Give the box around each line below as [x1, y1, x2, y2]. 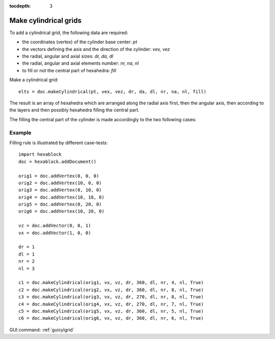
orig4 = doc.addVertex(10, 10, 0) [18, 194, 104, 200]
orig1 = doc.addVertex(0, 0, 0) [18, 173, 99, 179]
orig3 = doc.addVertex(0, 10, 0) [18, 187, 102, 193]
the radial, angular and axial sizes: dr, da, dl [22, 53, 114, 60]
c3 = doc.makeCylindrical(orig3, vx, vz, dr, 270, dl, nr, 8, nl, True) [18, 294, 204, 300]
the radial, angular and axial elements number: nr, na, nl [22, 60, 139, 66]
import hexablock [18, 152, 62, 157]
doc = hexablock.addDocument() [18, 158, 97, 164]
